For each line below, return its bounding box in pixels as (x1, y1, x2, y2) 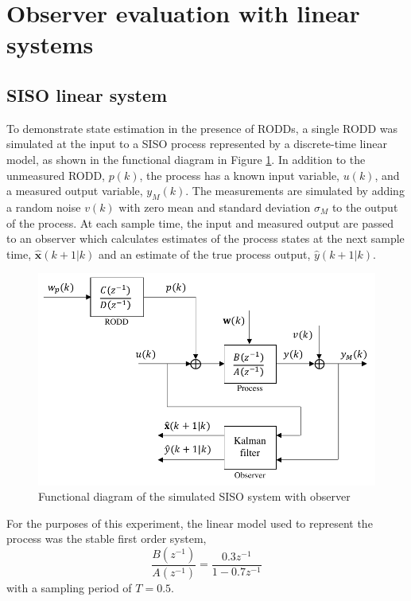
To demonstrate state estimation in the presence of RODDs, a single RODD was (6, 119, 398, 136)
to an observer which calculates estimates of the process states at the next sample (6, 230, 405, 247)
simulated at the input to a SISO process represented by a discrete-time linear (6, 135, 387, 152)
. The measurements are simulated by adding (185, 182, 405, 199)
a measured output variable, (6, 182, 143, 199)
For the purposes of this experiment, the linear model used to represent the (6, 514, 373, 531)
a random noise (6, 198, 81, 215)
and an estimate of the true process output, (99, 245, 311, 262)
